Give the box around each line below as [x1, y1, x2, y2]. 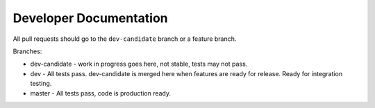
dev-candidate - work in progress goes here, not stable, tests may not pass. [30, 60, 248, 69]
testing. [30, 80, 52, 88]
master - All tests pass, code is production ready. [30, 89, 172, 97]
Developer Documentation [12, 10, 168, 26]
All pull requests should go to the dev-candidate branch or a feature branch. [12, 35, 237, 43]
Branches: [12, 47, 42, 55]
